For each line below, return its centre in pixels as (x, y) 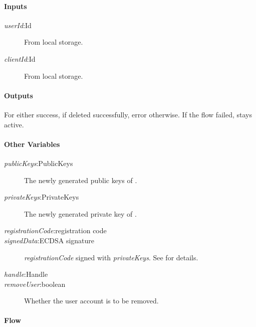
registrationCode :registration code (55, 230)
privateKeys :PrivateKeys (42, 197)
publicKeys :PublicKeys (39, 163)
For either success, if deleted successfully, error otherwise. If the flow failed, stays (128, 114)
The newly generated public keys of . (81, 180)
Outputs (19, 95)
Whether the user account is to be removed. (91, 301)
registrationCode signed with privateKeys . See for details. (111, 257)
